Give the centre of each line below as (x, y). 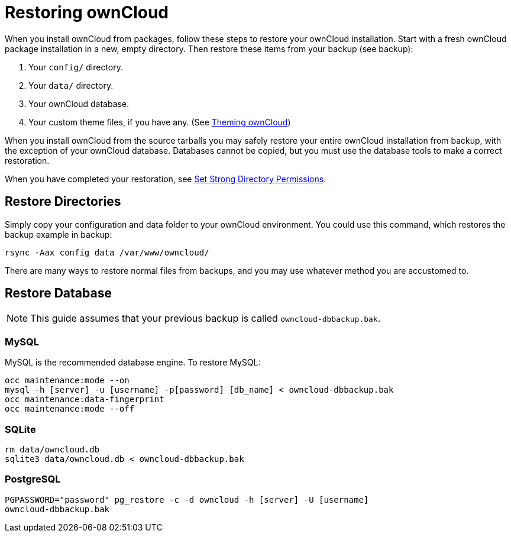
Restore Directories (63, 202)
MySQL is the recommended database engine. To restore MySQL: (133, 363)
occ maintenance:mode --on (67, 381)
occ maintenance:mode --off (70, 409)
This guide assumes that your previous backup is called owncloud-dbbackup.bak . (206, 318)
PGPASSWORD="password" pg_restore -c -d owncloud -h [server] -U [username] (187, 499)
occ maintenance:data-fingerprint (85, 399)
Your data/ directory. (71, 85)
